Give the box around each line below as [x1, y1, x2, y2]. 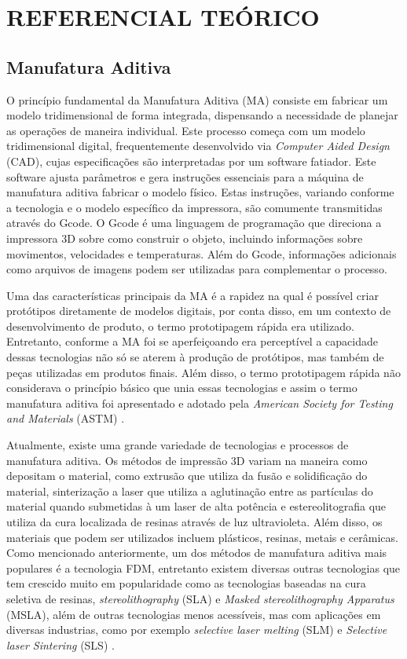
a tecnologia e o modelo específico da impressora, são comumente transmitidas [6, 199, 383, 215]
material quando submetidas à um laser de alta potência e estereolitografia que [6, 498, 387, 514]
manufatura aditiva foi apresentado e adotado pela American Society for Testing [6, 394, 393, 411]
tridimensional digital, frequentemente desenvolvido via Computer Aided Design [6, 137, 390, 154]
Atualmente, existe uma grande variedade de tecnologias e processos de [6, 437, 349, 453]
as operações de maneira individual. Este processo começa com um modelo [6, 122, 365, 138]
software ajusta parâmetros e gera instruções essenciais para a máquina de [6, 168, 364, 185]
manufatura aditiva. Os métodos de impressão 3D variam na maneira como [6, 452, 368, 468]
